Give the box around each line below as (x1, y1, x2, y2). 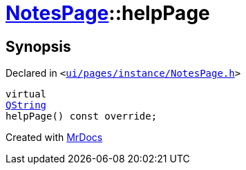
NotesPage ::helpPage (6, 1, 210, 25)
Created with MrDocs (6, 131, 103, 144)
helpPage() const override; (6, 111, 158, 122)
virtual (6, 88, 47, 100)
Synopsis (6, 37, 71, 55)
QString (6, 100, 47, 111)
